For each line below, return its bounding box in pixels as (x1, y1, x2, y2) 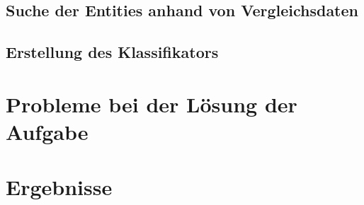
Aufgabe (6, 117, 89, 146)
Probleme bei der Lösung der (6, 89, 297, 118)
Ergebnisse (6, 172, 113, 201)
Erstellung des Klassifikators (6, 41, 219, 63)
